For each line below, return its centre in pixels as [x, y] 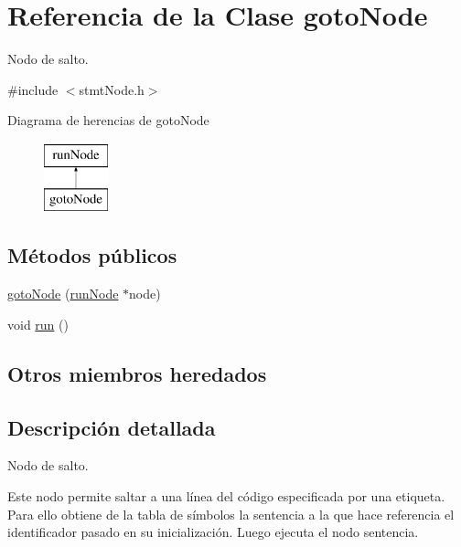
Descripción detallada [112, 427]
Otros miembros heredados [137, 373]
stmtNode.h [112, 89]
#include [33, 89]
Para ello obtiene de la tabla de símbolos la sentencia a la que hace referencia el [231, 514]
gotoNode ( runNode [63, 294]
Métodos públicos [92, 255]
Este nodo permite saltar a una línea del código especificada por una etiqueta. [226, 496]
